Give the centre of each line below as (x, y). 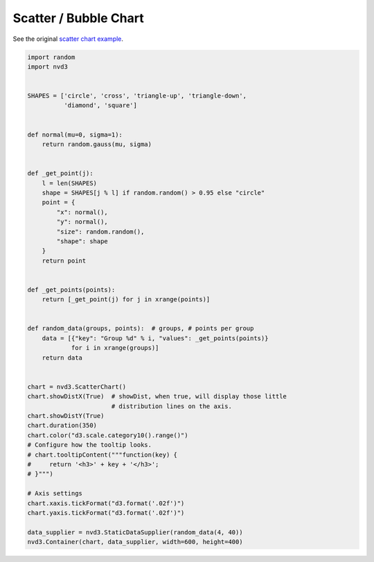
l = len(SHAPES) (69, 183)
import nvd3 (48, 67)
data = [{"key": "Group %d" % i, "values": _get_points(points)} (155, 338)
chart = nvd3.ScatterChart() (77, 387)
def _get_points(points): (71, 290)
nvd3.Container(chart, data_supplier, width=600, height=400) (135, 542)
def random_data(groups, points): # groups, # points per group (141, 328)
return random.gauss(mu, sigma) (97, 144)
